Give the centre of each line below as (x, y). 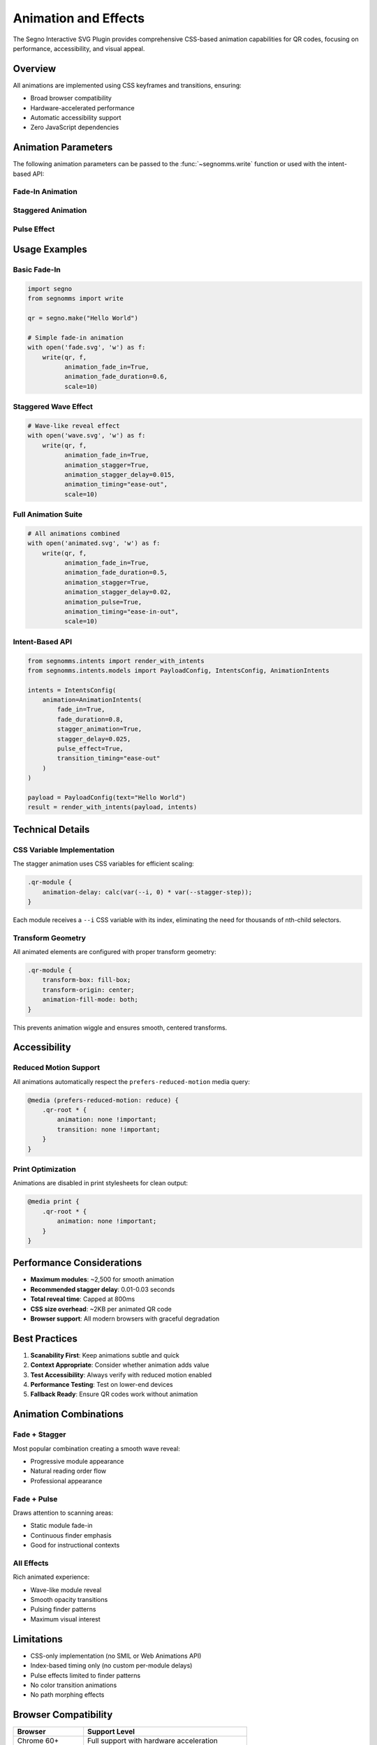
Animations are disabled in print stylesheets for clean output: (101, 1183)
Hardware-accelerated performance (83, 107)
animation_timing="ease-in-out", (121, 612)
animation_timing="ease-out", (116, 484)
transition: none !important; (109, 1129)
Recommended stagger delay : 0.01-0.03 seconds (103, 1289)
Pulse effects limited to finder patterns (86, 1675)
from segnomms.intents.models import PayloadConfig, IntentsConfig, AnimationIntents (178, 670)
